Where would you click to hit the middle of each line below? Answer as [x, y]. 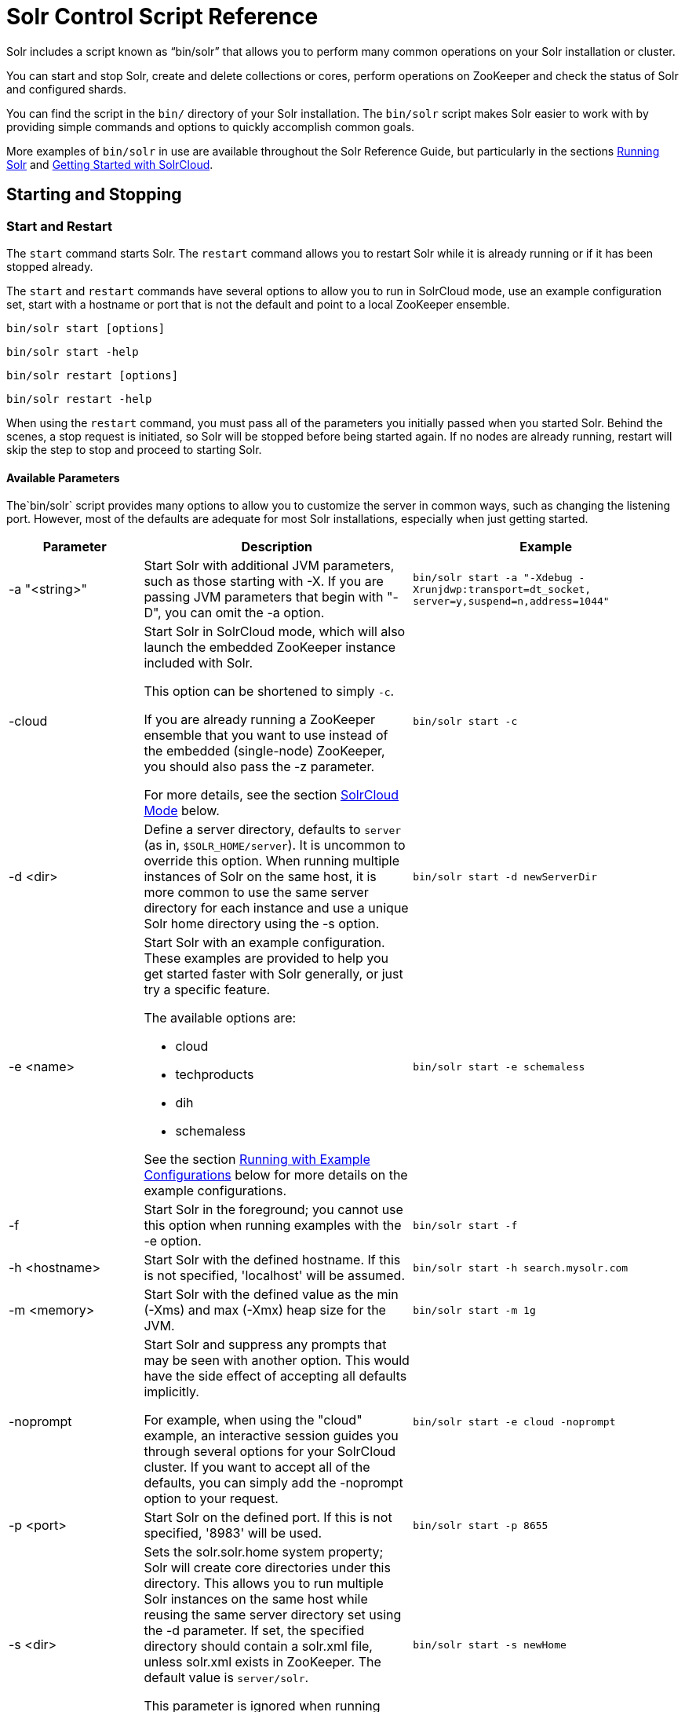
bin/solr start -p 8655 [481, 1525]
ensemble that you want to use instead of [266, 735]
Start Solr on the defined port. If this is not [268, 1518]
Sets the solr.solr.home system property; [264, 1552]
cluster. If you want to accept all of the [257, 1467]
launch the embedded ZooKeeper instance [270, 647]
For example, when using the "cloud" [253, 1420]
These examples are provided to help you [266, 958]
